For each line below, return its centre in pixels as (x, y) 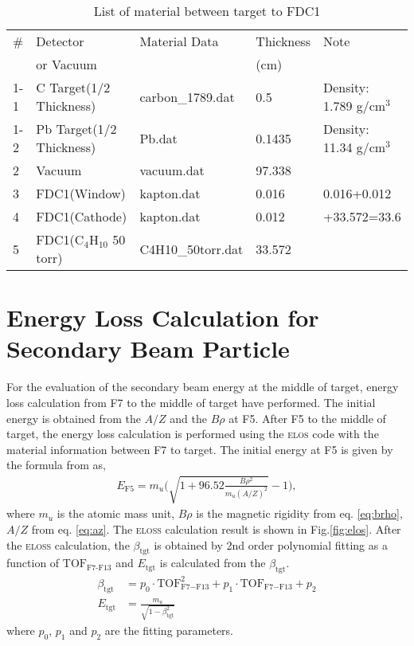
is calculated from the (213, 563)
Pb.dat (158, 138)
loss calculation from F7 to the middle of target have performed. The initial (191, 402)
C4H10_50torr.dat (191, 249)
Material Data (179, 41)
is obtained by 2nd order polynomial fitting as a (271, 544)
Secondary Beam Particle (148, 348)
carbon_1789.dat (187, 96)
